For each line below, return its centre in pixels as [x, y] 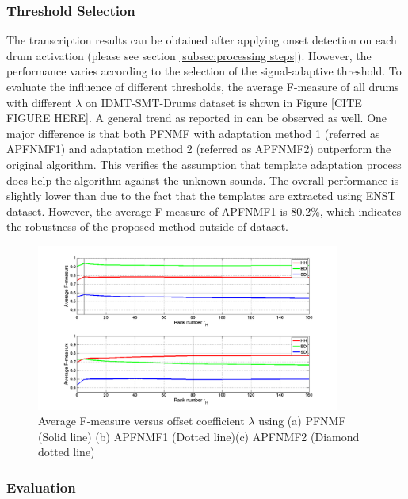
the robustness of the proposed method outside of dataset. [147, 226]
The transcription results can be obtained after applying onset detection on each [202, 40]
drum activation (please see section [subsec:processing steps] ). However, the [189, 55]
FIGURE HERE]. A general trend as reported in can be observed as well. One [197, 118]
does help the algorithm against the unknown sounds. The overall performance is [203, 180]
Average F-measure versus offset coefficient [141, 421]
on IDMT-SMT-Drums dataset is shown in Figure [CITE [223, 102]
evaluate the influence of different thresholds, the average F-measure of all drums [203, 86]
